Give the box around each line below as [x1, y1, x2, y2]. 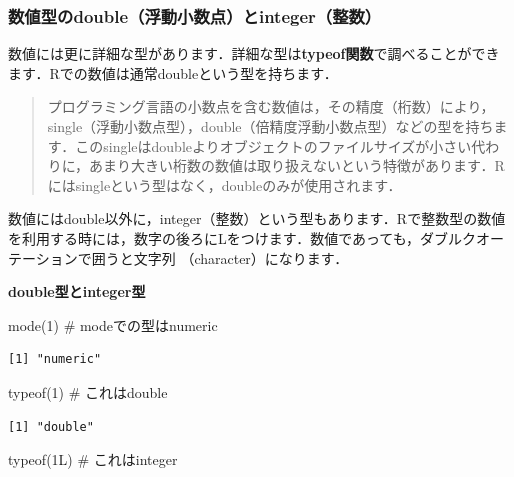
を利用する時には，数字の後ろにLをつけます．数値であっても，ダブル [8, 227, 463, 248]
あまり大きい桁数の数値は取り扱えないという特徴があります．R [89, 155, 505, 176]
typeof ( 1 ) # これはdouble [8, 381, 168, 402]
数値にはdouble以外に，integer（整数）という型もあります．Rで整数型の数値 [8, 208, 506, 229]
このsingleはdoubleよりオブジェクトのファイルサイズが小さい [75, 135, 472, 156]
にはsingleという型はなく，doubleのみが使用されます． [47, 174, 402, 195]
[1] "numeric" [8, 352, 102, 367]
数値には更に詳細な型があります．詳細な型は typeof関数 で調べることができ [8, 43, 500, 64]
